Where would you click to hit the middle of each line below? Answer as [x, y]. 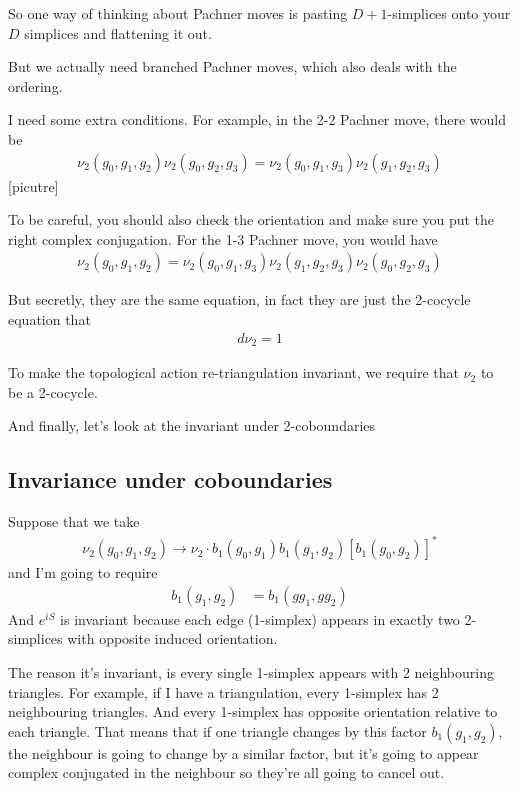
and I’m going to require [83, 572]
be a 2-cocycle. [53, 391]
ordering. [35, 85]
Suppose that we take [74, 521]
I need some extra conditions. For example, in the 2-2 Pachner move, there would [257, 119]
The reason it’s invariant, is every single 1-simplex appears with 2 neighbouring [251, 672]
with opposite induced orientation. [172, 638]
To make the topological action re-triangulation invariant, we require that [233, 372]
